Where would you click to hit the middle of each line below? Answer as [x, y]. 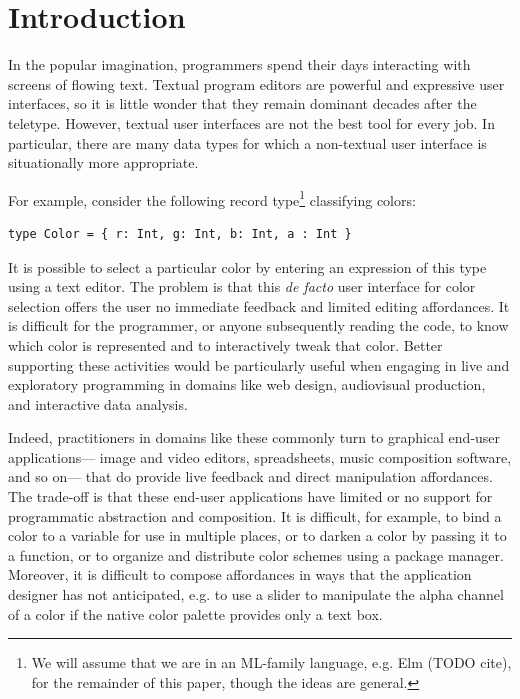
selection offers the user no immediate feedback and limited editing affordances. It [259, 305]
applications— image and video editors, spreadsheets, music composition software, [260, 456]
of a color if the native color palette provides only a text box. [195, 613]
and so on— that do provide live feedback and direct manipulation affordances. [250, 476]
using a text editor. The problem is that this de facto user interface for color [242, 286]
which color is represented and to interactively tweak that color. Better [225, 344]
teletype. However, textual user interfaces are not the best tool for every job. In [251, 122]
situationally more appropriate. [103, 162]
